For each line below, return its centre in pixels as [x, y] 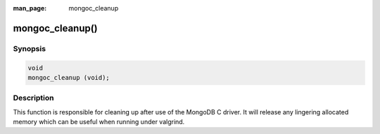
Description [33, 98]
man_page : [30, 8]
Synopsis [29, 48]
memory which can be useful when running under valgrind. [99, 122]
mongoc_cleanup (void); [69, 78]
